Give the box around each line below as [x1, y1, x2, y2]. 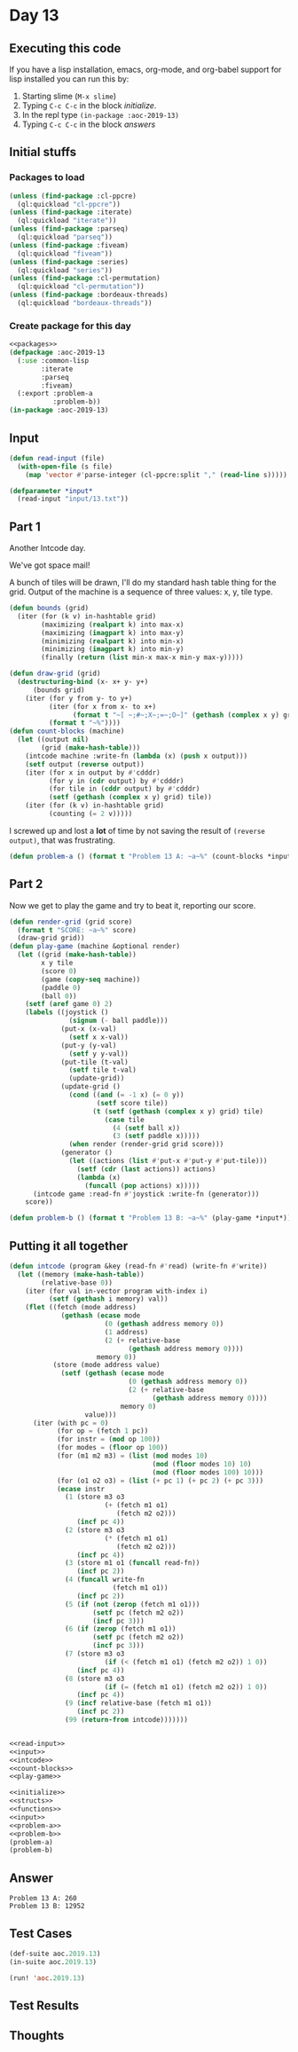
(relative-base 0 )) [41, 1278, 114, 1287]
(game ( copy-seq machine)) [41, 975, 141, 984]
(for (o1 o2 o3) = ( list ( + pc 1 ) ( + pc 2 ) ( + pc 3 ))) [56, 1476, 264, 1485]
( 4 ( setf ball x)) [112, 1123, 180, 1132]
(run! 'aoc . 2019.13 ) [9, 1973, 86, 1983]
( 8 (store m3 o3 [65, 1674, 125, 1683]
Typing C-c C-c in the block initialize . [21, 100, 157, 111]
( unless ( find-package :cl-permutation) [9, 274, 161, 283]
